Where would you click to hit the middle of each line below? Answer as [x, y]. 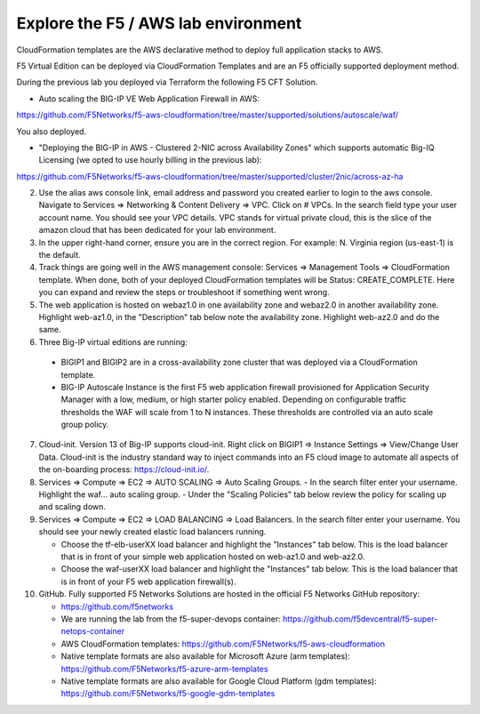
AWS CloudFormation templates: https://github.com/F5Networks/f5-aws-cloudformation [223, 644]
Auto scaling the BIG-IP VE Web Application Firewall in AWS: [149, 99]
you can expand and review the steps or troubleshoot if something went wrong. [184, 293]
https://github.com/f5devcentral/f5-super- [360, 619]
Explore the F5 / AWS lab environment [159, 23]
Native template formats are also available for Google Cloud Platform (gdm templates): [219, 681]
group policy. [85, 425]
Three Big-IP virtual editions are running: [113, 341]
